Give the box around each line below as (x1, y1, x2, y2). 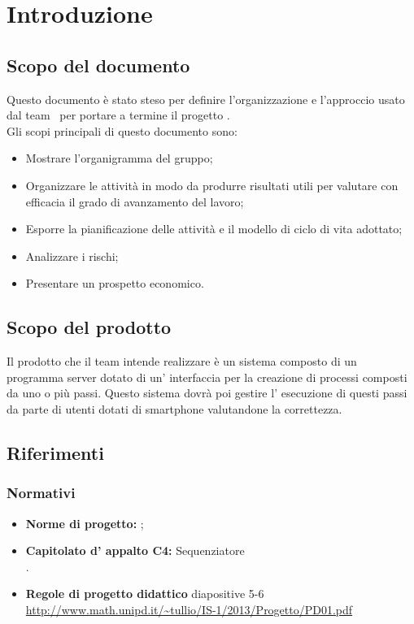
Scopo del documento (7, 52, 190, 77)
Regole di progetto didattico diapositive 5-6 (25, 585, 264, 602)
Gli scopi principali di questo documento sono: (7, 122, 238, 139)
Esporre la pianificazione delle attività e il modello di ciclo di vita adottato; (25, 220, 403, 237)
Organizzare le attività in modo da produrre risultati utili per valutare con (25, 176, 399, 193)
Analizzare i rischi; (25, 247, 119, 264)
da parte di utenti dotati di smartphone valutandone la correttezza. (7, 400, 342, 417)
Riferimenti (7, 440, 104, 465)
